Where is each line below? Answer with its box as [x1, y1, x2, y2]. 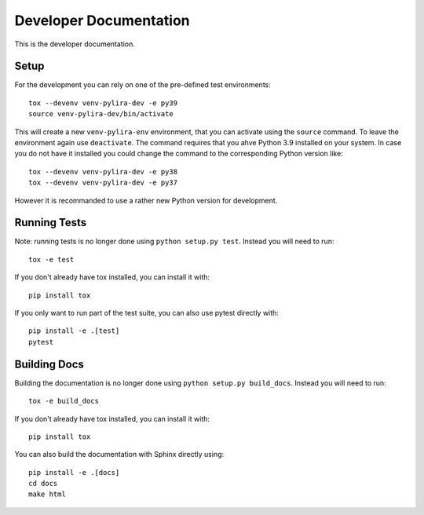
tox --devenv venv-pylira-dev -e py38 [28, 167, 178, 176]
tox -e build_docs [28, 396, 100, 406]
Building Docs [14, 357, 84, 371]
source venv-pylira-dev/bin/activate [28, 110, 174, 119]
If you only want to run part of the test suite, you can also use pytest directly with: [14, 309, 279, 318]
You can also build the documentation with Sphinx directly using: [14, 450, 225, 459]
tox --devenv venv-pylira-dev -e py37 [28, 178, 178, 188]
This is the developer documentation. [14, 39, 135, 49]
